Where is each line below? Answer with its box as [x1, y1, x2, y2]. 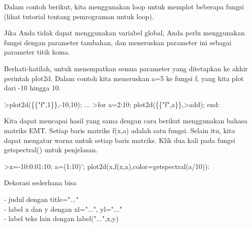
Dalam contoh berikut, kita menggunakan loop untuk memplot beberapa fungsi [4, 1, 244, 11]
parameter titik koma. [4, 47, 70, 57]
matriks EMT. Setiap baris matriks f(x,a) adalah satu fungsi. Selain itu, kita [4, 125, 235, 135]
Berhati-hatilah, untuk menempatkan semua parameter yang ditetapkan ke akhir [4, 63, 248, 73]
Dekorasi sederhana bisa [4, 177, 77, 188]
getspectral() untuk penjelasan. [4, 144, 98, 155]
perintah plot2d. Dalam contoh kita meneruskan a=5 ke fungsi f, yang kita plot [4, 73, 244, 83]
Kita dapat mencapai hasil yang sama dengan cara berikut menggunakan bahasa [4, 115, 248, 126]
